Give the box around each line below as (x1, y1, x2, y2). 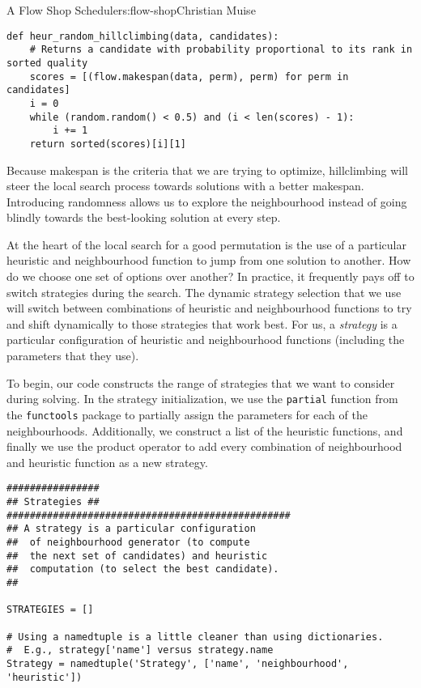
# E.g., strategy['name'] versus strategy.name (6, 644, 274, 656)
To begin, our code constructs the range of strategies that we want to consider (6, 374, 395, 391)
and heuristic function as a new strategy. (6, 453, 208, 470)
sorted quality (6, 57, 88, 69)
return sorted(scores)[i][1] (29, 138, 186, 150)
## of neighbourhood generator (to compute (6, 536, 250, 548)
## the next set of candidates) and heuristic (6, 550, 268, 562)
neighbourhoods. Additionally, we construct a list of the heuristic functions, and (6, 422, 403, 439)
